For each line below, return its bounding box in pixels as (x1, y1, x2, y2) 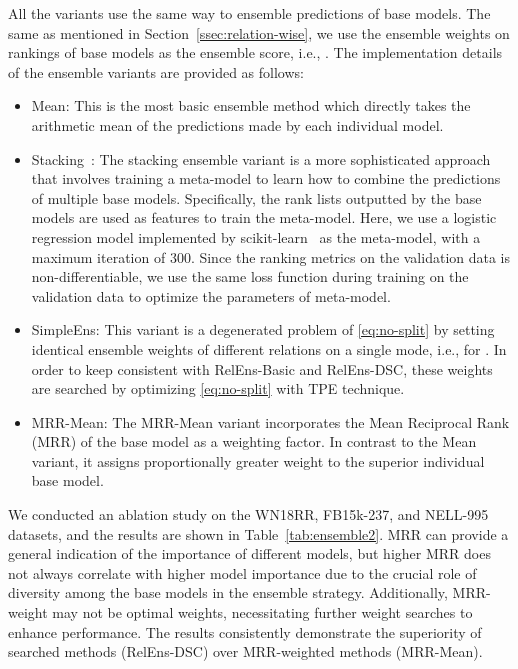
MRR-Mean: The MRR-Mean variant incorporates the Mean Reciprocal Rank (31, 411, 510, 432)
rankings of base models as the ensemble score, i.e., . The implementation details (8, 42, 503, 63)
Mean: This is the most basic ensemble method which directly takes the (31, 95, 471, 116)
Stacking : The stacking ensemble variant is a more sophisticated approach (31, 148, 491, 169)
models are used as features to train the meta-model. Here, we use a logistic (31, 207, 497, 228)
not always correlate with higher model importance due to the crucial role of (8, 562, 477, 583)
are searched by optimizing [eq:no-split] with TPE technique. (31, 378, 405, 399)
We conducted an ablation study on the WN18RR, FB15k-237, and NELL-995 (8, 504, 489, 525)
